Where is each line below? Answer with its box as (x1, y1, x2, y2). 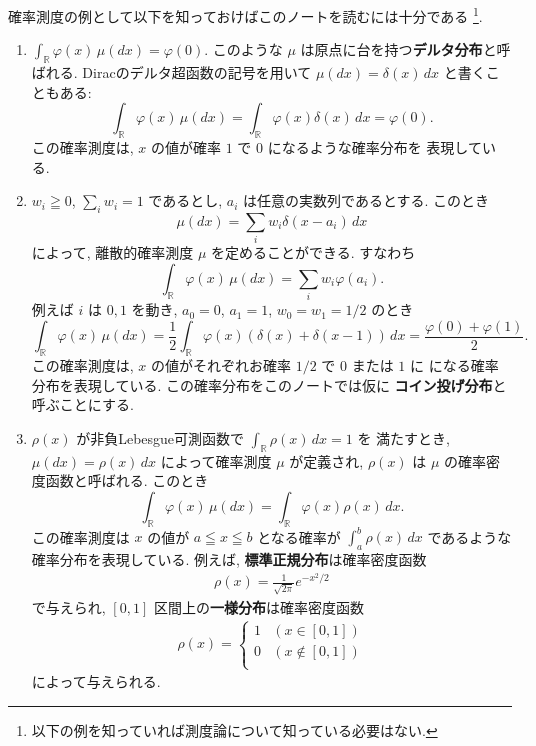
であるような (427, 526, 512, 547)
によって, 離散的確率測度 (31, 242, 194, 263)
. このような (204, 39, 283, 60)
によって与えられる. (31, 671, 161, 692)
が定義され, (289, 450, 364, 471)
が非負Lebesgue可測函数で (76, 427, 245, 448)
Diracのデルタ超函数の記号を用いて (82, 62, 312, 83)
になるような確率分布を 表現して (267, 137, 482, 158)
